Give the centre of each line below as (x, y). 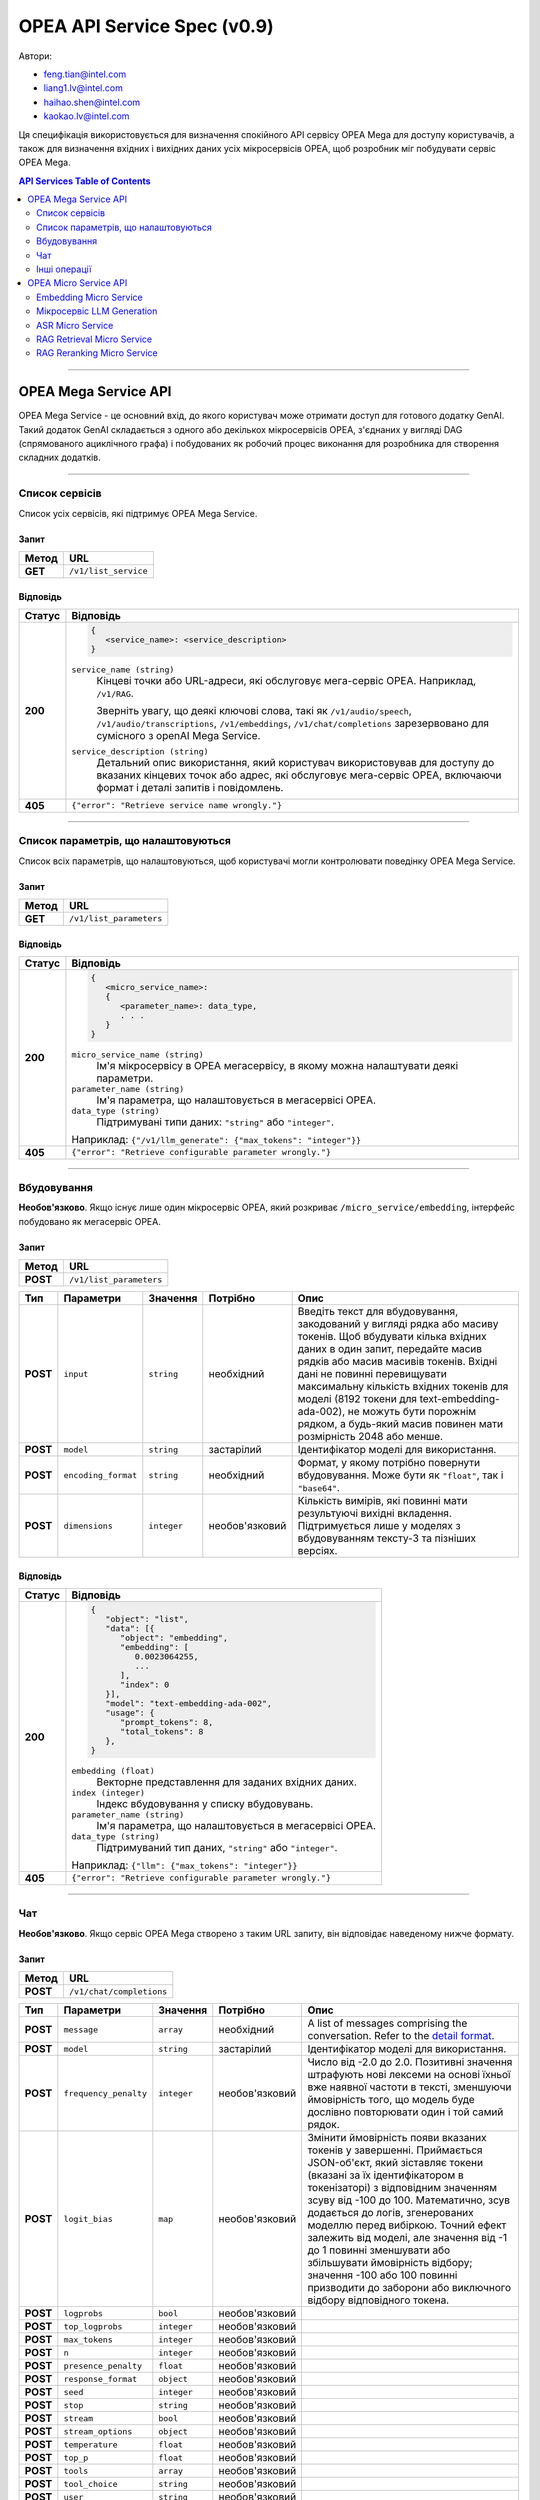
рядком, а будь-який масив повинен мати (400, 1424)
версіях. (317, 1551)
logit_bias (88, 2218)
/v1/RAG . (115, 693)
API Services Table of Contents (84, 181)
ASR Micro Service (75, 325)
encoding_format (100, 1475)
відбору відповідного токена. (378, 2300)
